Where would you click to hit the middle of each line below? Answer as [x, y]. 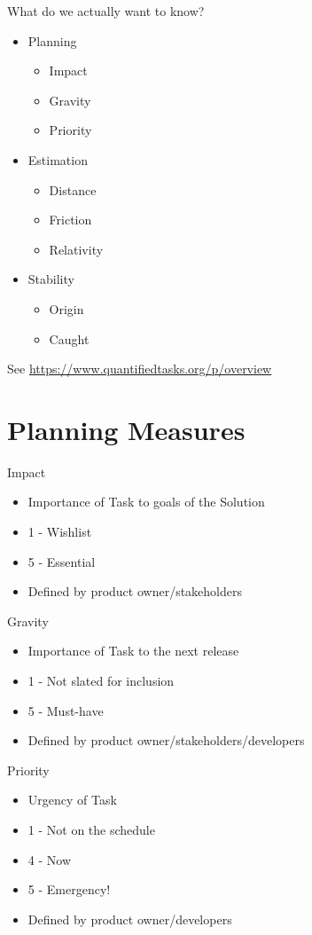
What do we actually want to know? [106, 11]
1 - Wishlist [60, 532]
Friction [70, 220]
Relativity [76, 249]
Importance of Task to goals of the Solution [146, 502]
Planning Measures [126, 429]
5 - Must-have [66, 710]
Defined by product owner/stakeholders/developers [166, 740]
